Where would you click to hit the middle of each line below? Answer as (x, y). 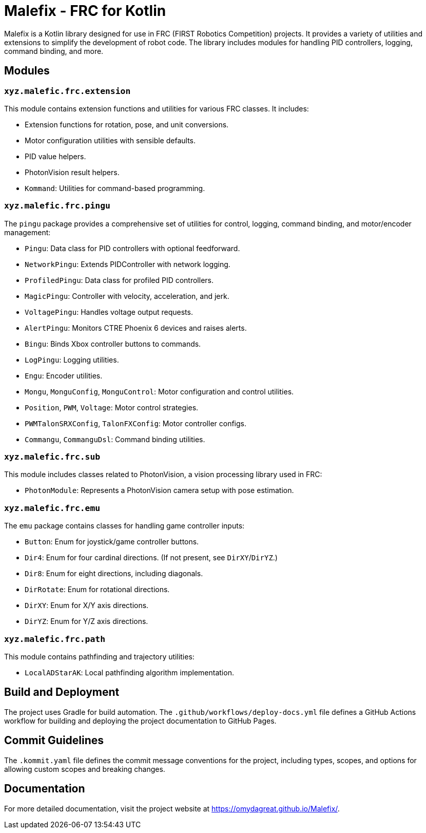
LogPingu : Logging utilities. (72, 359)
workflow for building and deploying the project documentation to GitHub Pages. (140, 721)
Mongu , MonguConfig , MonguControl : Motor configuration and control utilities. (159, 391)
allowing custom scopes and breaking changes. (85, 769)
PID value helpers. (55, 156)
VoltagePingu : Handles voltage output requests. (109, 312)
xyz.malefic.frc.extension (67, 91)
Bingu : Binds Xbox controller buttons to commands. (113, 344)
